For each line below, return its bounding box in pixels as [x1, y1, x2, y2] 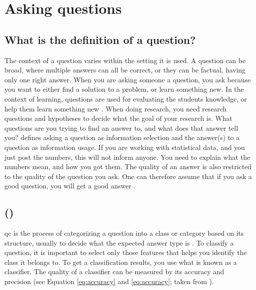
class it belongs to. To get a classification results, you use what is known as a [4, 256, 237, 267]
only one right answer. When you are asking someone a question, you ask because [4, 74, 251, 84]
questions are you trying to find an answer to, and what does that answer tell [4, 122, 238, 133]
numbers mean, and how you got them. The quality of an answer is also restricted [4, 161, 252, 172]
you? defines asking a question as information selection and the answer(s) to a [4, 132, 240, 143]
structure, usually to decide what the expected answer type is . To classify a [4, 237, 234, 248]
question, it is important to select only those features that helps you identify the [4, 247, 247, 257]
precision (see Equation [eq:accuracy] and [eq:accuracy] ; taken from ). [4, 276, 214, 287]
